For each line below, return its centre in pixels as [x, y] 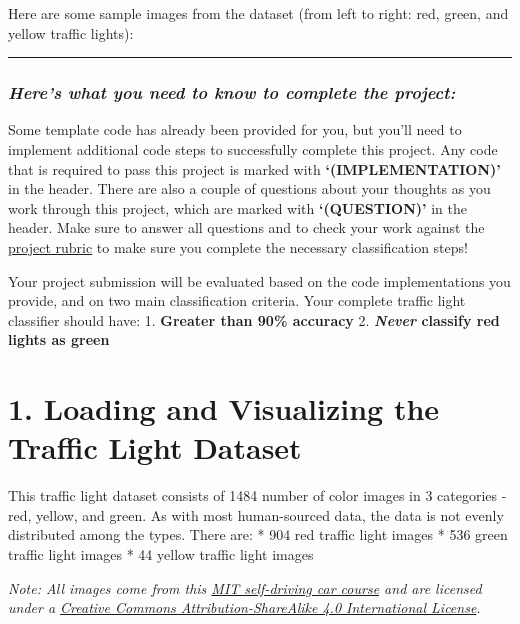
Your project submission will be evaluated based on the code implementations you [259, 280]
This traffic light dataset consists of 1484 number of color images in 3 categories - [257, 495]
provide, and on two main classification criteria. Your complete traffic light [237, 300]
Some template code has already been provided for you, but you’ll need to [235, 129]
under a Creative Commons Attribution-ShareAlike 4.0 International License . [244, 607]
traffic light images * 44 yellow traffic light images [161, 554]
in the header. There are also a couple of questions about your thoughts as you [249, 188]
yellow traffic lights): [71, 32]
